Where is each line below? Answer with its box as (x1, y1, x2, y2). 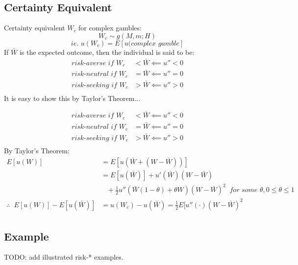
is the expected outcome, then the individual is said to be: (19, 47, 195, 57)
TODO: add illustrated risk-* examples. (4, 252, 124, 262)
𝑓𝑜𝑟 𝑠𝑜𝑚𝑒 (229, 187, 258, 194)
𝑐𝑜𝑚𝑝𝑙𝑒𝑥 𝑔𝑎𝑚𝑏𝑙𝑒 (131, 40, 179, 47)
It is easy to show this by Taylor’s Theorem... (4, 93, 141, 103)
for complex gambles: (78, 23, 142, 33)
